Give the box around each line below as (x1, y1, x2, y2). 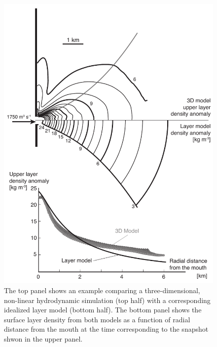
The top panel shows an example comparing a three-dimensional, (4, 285, 200, 295)
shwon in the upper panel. (4, 333, 83, 344)
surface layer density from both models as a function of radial (4, 314, 190, 324)
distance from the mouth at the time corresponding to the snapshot (4, 324, 209, 334)
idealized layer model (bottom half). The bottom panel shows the (4, 304, 202, 315)
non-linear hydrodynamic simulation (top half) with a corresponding (4, 295, 211, 305)
